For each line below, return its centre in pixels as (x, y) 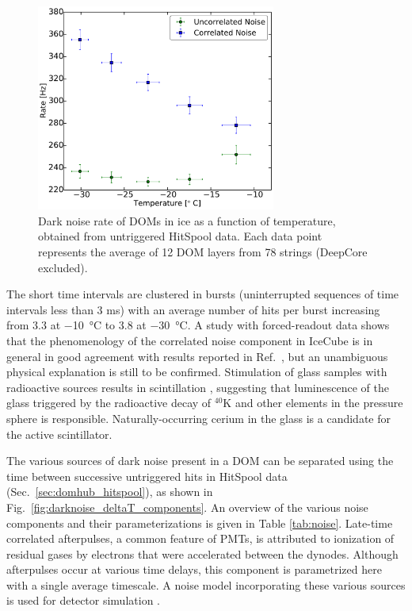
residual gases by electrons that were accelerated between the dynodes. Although (202, 553)
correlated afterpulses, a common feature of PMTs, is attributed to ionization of (200, 538)
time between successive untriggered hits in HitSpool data (147, 476)
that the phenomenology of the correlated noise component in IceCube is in (190, 340)
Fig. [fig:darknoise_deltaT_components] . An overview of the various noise (187, 507)
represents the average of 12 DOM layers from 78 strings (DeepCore (203, 252)
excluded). (63, 267)
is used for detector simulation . (83, 600)
